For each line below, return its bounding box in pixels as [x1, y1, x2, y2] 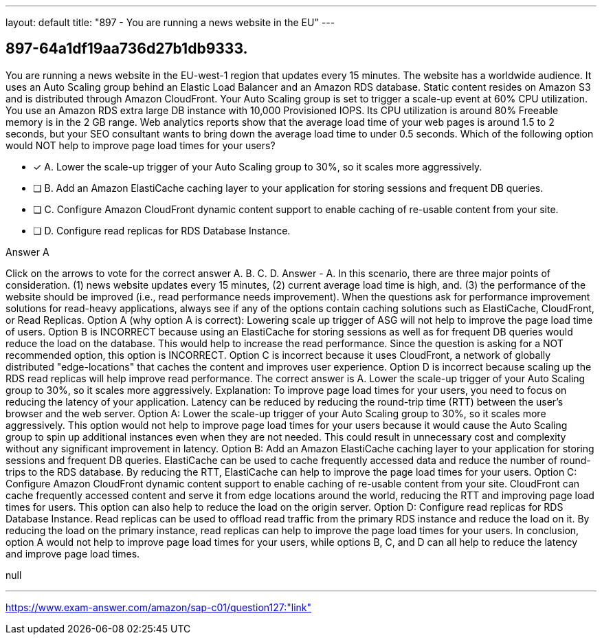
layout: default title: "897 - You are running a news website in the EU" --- [5, 16, 335, 28]
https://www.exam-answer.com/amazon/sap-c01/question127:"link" [5, 601, 312, 613]
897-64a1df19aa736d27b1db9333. [5, 40, 248, 58]
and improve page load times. [5, 547, 140, 560]
